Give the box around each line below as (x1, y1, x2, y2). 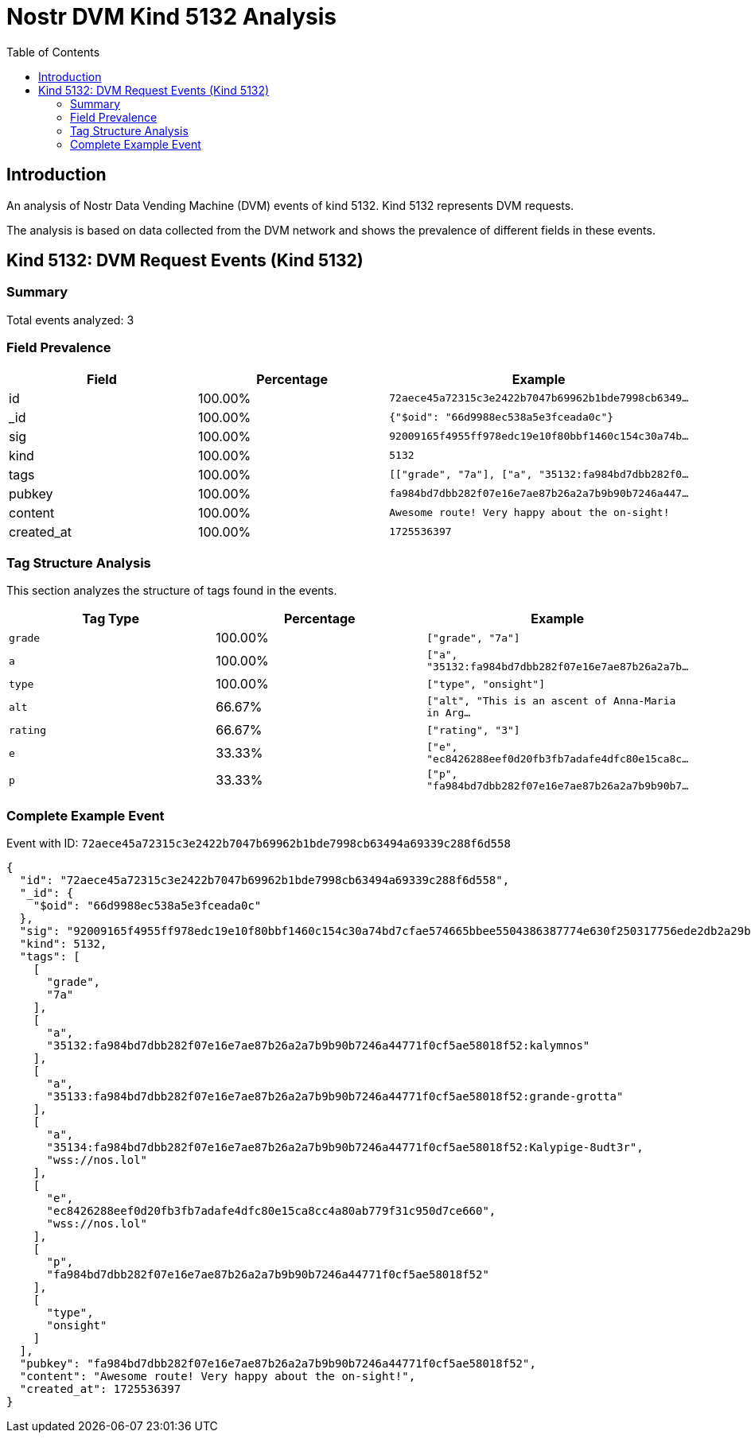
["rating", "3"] (426, 723, 520, 736)
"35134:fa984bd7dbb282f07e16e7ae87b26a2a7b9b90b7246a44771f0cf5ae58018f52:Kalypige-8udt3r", (46, 1141, 644, 1154)
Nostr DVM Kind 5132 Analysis (6, 3, 337, 30)
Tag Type (82, 611, 139, 627)
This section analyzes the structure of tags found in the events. (6, 584, 337, 598)
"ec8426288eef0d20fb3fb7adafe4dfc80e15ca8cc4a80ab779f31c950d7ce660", (46, 1204, 496, 1218)
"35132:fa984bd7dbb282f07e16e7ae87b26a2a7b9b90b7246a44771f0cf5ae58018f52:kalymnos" (46, 1039, 590, 1053)
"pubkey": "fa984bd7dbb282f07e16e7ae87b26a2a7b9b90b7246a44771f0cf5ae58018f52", (19, 1357, 536, 1371)
